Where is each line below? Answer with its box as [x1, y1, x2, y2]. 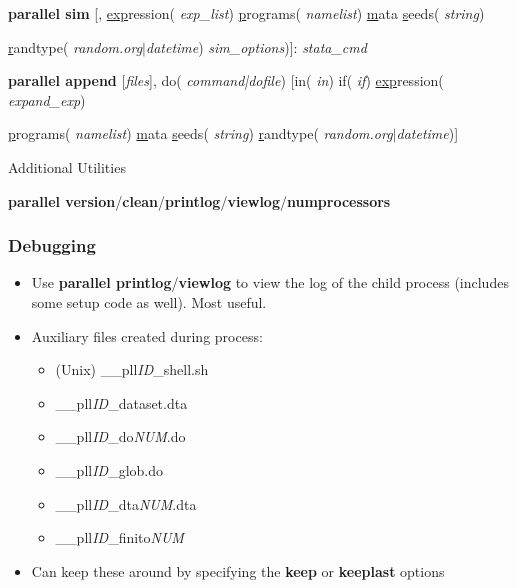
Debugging [8, 233, 96, 258]
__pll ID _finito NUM [55, 527, 184, 548]
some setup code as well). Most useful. [31, 291, 267, 312]
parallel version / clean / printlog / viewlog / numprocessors [8, 190, 391, 211]
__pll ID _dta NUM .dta [55, 493, 197, 514]
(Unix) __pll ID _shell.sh [55, 359, 209, 380]
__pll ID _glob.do [55, 459, 164, 480]
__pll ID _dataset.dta [55, 392, 188, 413]
